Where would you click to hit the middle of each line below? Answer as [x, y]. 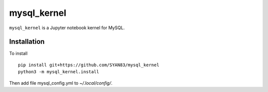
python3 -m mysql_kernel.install [59, 72]
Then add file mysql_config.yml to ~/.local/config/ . [61, 83]
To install [18, 53]
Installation [27, 42]
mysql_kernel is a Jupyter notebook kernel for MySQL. [67, 28]
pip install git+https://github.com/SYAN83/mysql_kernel [89, 65]
